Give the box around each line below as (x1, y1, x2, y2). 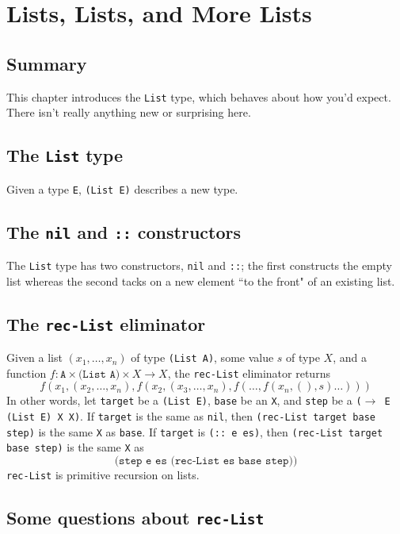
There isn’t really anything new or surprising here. (6, 104, 251, 121)
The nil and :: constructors (6, 219, 241, 244)
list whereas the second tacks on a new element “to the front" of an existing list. (6, 272, 395, 289)
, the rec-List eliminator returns (167, 364, 330, 381)
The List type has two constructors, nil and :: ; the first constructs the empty (6, 257, 393, 274)
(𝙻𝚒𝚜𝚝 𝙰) (78, 368, 120, 380)
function (6, 364, 47, 381)
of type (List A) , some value (131, 349, 274, 366)
